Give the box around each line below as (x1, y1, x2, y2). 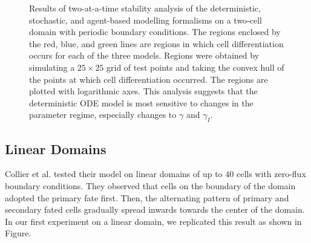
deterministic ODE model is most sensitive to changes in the (29, 96, 254, 109)
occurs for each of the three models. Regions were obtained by (29, 49, 260, 62)
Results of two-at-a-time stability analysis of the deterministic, (29, 2, 261, 14)
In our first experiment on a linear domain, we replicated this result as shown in (5, 215, 302, 227)
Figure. (5, 227, 31, 239)
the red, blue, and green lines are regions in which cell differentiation (29, 37, 284, 50)
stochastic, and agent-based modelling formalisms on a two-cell (29, 13, 262, 26)
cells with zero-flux (236, 167, 306, 180)
